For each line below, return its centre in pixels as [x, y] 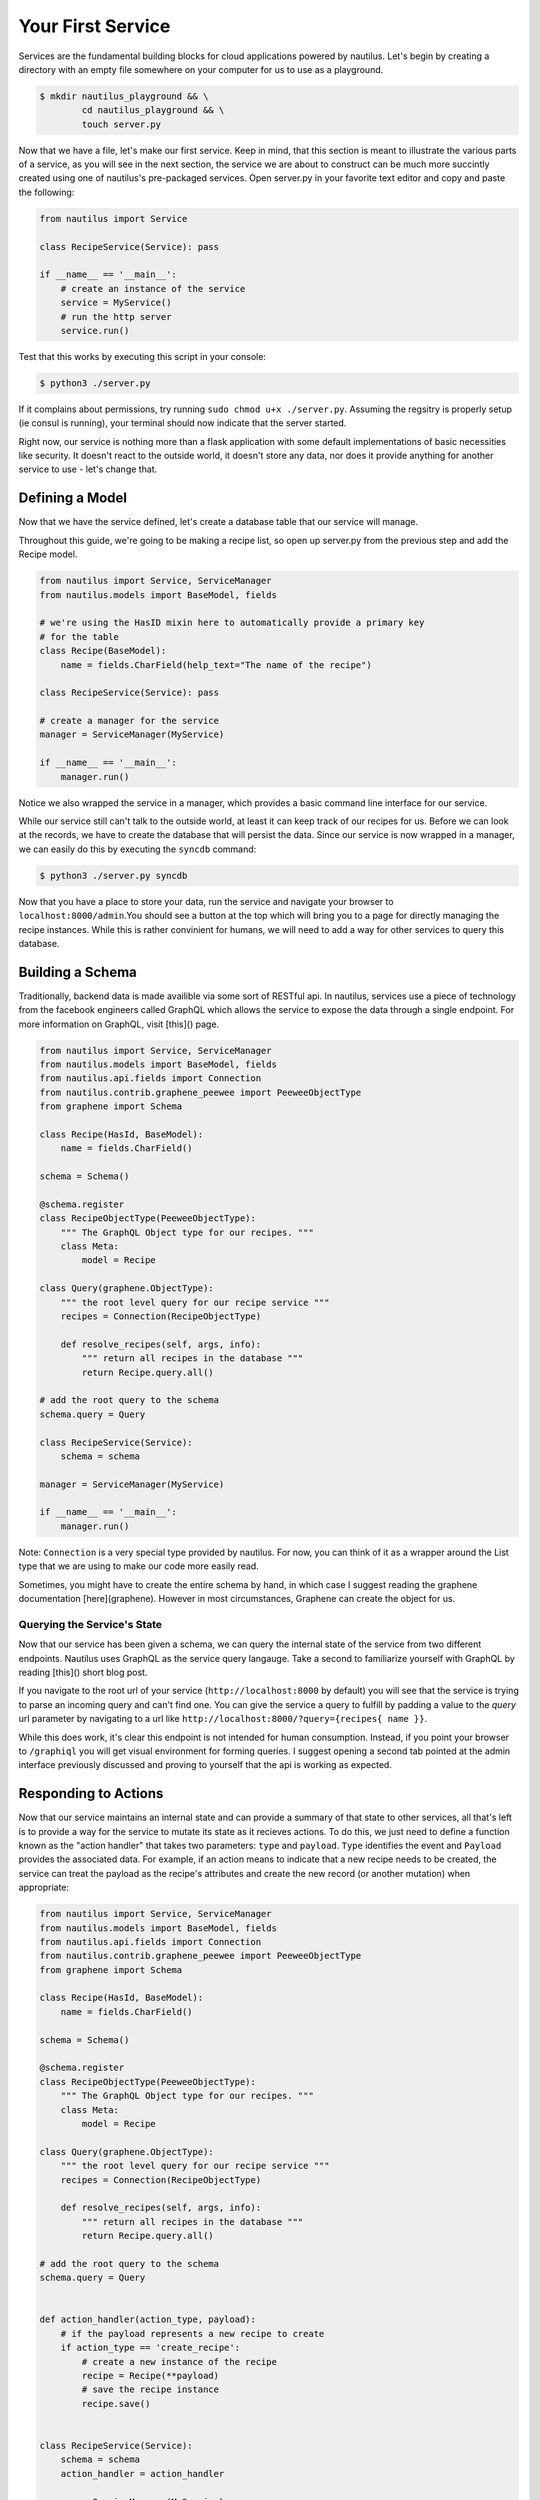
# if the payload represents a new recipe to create [192, 2333]
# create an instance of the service [153, 288]
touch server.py [121, 124]
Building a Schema [77, 971]
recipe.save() [116, 2403]
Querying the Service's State [90, 1624]
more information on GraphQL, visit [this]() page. [119, 1024]
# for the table [79, 636]
